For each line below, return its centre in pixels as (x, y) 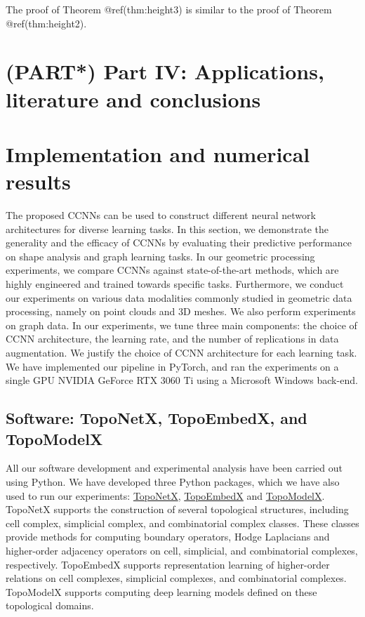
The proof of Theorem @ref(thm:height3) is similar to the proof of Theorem (169, 9)
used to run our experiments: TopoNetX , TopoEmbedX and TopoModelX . (165, 495)
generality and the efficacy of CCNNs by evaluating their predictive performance (179, 243)
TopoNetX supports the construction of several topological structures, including (177, 509)
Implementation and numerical (158, 153)
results (38, 181)
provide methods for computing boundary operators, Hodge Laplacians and (168, 537)
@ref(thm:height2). (46, 23)
